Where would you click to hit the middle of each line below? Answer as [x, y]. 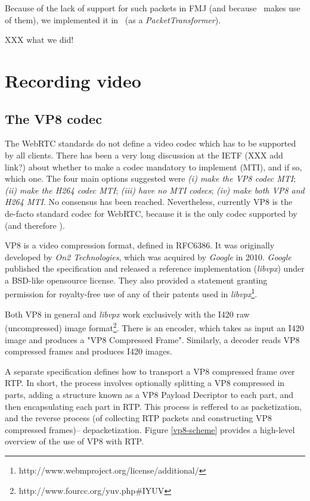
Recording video [73, 80]
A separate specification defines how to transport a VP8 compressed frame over [150, 371]
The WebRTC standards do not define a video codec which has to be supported [151, 143]
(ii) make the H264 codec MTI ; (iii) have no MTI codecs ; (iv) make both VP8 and [155, 190]
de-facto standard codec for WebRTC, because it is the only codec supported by [151, 213]
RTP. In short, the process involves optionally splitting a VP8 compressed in [145, 383]
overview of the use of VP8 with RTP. [74, 441]
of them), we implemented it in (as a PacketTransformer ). [113, 19]
